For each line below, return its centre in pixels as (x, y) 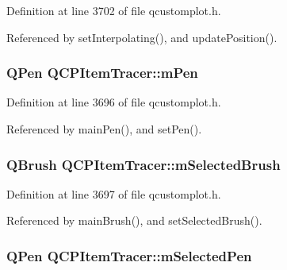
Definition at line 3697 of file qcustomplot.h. (114, 193)
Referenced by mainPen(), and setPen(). (104, 129)
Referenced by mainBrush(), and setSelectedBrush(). (134, 220)
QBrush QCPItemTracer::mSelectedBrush (143, 164)
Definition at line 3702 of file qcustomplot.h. (114, 10)
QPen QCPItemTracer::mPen (102, 73)
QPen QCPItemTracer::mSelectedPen (129, 255)
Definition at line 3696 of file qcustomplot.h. (114, 102)
